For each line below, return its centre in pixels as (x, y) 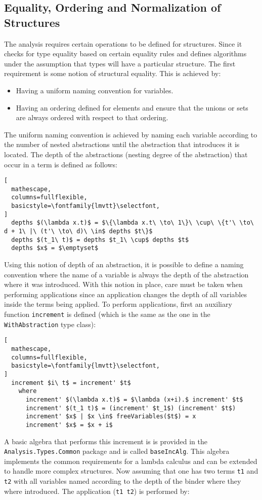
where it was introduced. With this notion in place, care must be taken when (123, 284)
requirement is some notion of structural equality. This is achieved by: (113, 73)
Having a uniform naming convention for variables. (95, 90)
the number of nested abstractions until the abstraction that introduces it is (122, 144)
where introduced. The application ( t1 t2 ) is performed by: (97, 491)
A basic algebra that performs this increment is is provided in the (106, 441)
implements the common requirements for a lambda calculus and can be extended (131, 461)
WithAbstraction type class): (50, 324)
